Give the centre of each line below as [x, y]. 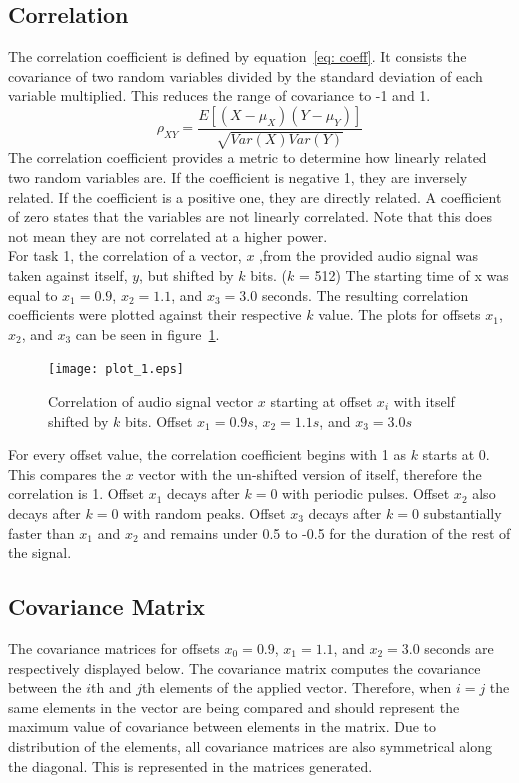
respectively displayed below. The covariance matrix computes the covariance [244, 667]
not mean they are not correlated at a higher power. [168, 235]
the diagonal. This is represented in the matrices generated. [190, 765]
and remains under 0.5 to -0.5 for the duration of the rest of [327, 532]
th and [111, 687]
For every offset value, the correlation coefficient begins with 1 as [207, 454]
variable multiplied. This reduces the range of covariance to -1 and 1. [219, 95]
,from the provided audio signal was [368, 255]
